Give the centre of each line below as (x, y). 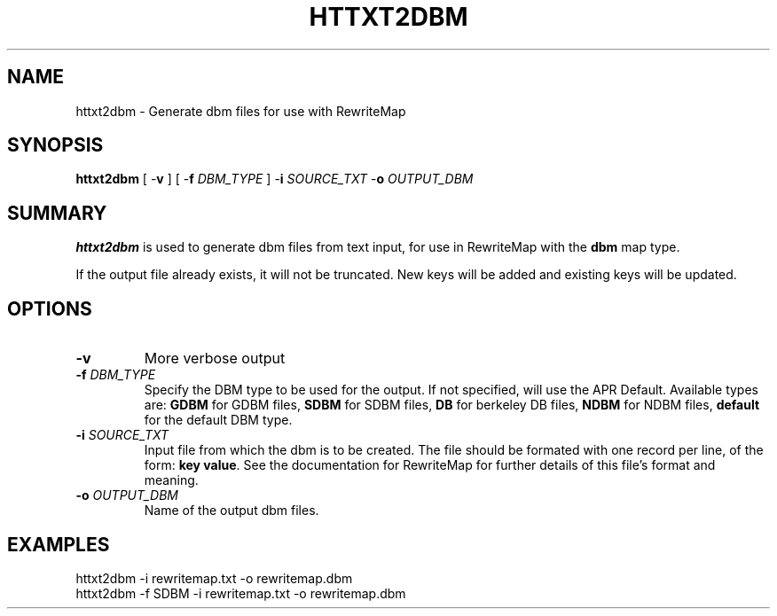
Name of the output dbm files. (232, 511)
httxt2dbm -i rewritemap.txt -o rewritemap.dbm (214, 578)
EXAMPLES (59, 544)
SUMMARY (57, 213)
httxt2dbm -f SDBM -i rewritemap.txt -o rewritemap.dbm (241, 593)
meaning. (171, 480)
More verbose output (215, 359)
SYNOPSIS (55, 145)
